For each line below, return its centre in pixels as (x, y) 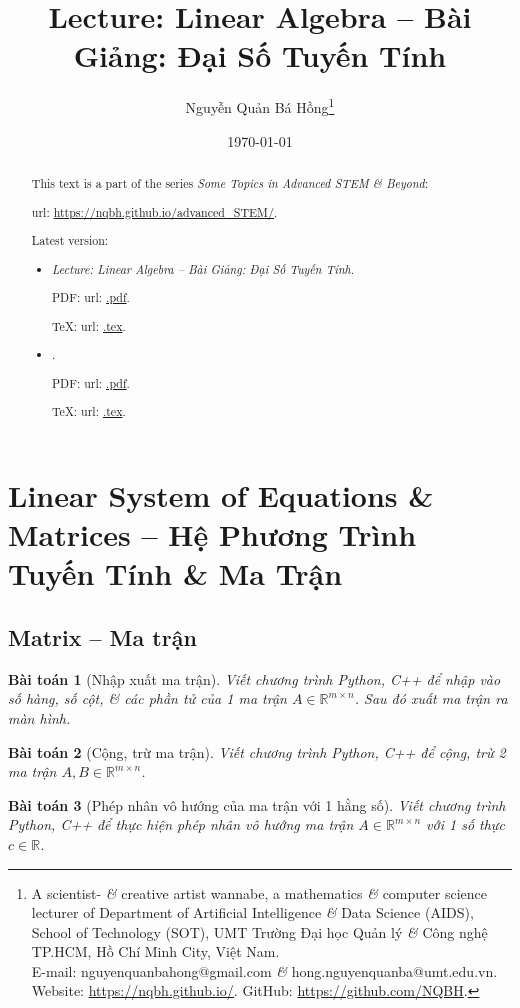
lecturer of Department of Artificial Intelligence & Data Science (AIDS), (252, 912)
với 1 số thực (465, 824)
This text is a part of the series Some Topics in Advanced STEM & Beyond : (229, 182)
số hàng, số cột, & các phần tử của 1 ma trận (147, 698)
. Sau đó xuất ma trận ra (431, 698)
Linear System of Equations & (221, 494)
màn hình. (39, 717)
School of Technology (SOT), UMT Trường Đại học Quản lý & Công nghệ (259, 931)
